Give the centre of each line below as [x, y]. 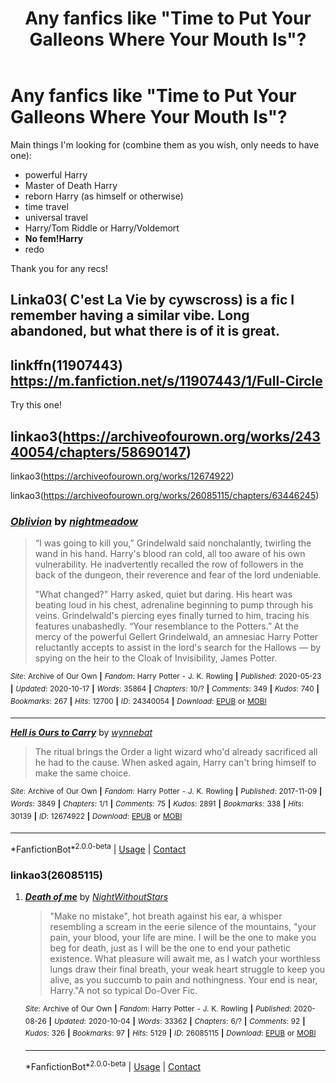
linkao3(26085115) [57, 875]
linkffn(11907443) [66, 365]
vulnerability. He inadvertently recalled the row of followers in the [169, 564]
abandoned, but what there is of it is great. [145, 331]
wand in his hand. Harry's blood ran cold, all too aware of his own [170, 554]
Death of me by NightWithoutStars [96, 897]
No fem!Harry [54, 238]
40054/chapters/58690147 [98, 452]
